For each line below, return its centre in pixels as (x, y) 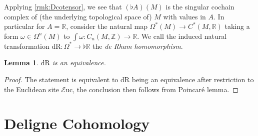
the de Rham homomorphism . (138, 46)
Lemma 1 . (21, 63)
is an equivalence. (79, 63)
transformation (27, 46)
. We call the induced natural (182, 36)
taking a (237, 26)
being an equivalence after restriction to (193, 79)
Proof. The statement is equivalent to (61, 79)
